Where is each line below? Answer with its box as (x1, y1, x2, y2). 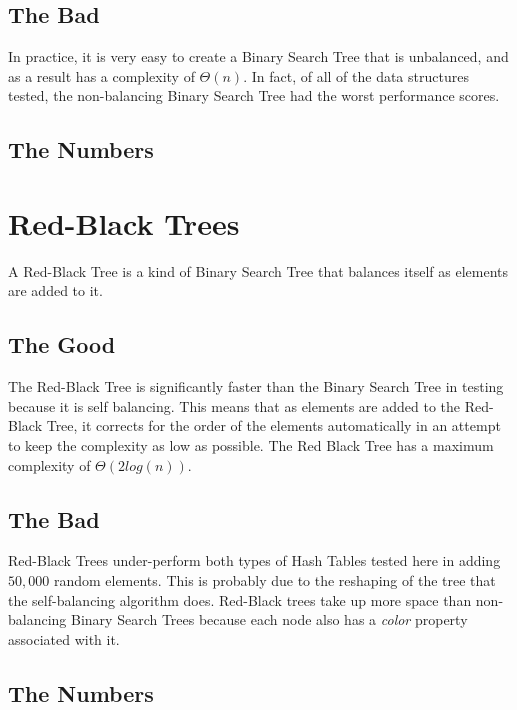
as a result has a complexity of (8, 65, 195, 86)
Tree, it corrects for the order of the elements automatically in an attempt (46, 415, 501, 436)
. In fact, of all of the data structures (243, 65, 469, 86)
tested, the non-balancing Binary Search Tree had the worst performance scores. (8, 85, 500, 106)
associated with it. (8, 628, 120, 649)
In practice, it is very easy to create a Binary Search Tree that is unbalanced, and (8, 46, 509, 67)
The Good (8, 329, 116, 360)
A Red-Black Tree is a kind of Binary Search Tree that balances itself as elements (8, 260, 508, 281)
